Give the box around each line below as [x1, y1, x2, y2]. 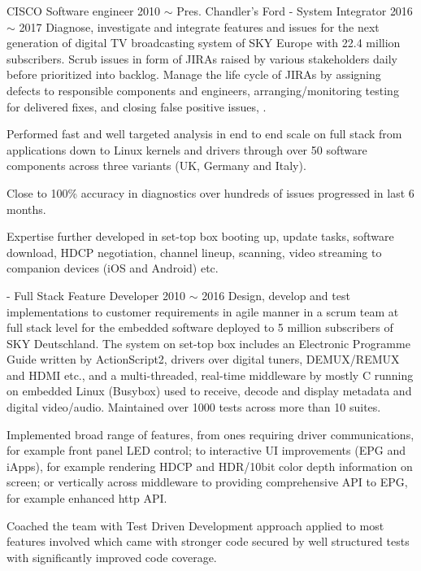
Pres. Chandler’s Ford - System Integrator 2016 [176, 2, 413, 19]
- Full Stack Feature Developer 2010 [7, 286, 186, 303]
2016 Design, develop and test [202, 286, 350, 303]
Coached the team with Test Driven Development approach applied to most [7, 517, 384, 534]
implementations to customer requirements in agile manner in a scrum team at [7, 303, 399, 320]
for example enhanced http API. [7, 490, 167, 507]
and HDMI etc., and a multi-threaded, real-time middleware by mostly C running [7, 366, 414, 383]
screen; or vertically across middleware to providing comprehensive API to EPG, [7, 473, 408, 490]
